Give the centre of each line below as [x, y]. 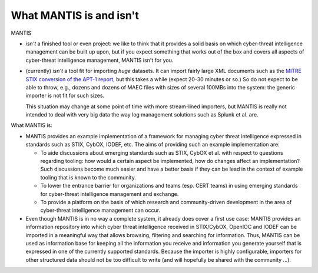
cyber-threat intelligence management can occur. [100, 210]
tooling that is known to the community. [88, 177]
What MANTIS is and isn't [75, 15]
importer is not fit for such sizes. [65, 96]
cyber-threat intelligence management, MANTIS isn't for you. [100, 60]
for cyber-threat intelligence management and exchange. [110, 194]
